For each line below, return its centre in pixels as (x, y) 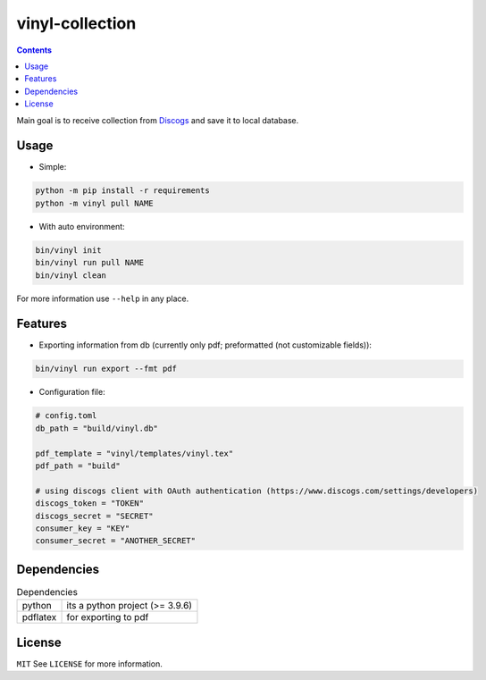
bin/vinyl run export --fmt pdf (106, 369)
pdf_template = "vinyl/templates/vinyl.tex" (134, 453)
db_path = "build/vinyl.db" (96, 428)
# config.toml (66, 416)
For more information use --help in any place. (103, 298)
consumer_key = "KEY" (83, 528)
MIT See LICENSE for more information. (89, 663)
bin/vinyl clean (71, 275)
